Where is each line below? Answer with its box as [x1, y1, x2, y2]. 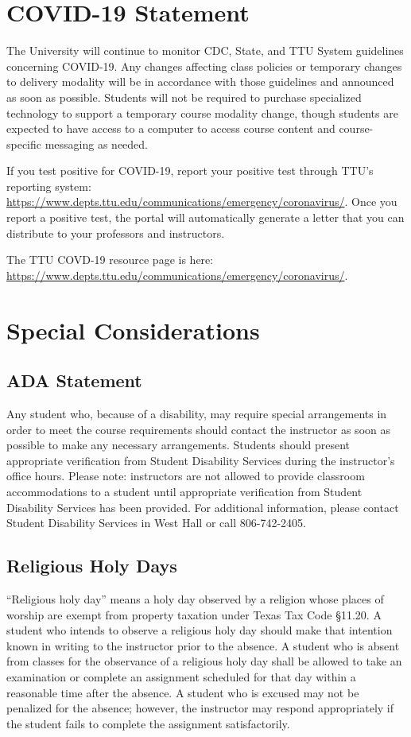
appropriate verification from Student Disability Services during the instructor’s [6, 452, 395, 468]
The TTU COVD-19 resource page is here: [6, 251, 214, 268]
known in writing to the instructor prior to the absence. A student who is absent [6, 637, 400, 654]
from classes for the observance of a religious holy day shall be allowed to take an [6, 653, 402, 669]
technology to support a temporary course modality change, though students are [6, 104, 398, 121]
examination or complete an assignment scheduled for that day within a [6, 668, 356, 685]
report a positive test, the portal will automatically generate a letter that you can [6, 209, 405, 226]
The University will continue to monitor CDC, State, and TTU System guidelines [6, 42, 404, 59]
